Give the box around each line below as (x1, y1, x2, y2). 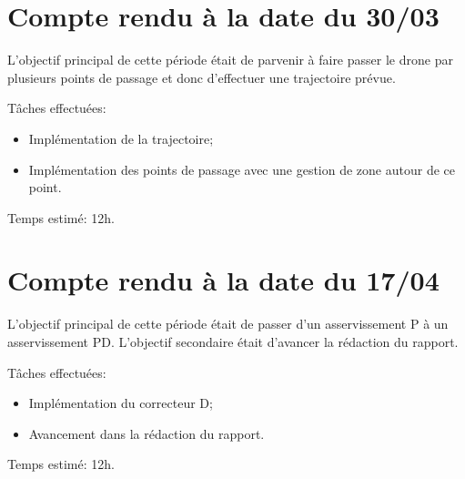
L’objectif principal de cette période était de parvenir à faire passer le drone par (7, 50, 453, 69)
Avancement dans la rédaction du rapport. (28, 423, 265, 443)
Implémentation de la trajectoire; (28, 128, 214, 148)
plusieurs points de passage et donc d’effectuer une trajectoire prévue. (7, 67, 396, 87)
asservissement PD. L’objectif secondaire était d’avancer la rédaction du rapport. (7, 332, 459, 351)
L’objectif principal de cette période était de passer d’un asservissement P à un (7, 314, 449, 333)
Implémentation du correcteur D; (28, 393, 213, 413)
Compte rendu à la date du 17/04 (7, 261, 440, 299)
